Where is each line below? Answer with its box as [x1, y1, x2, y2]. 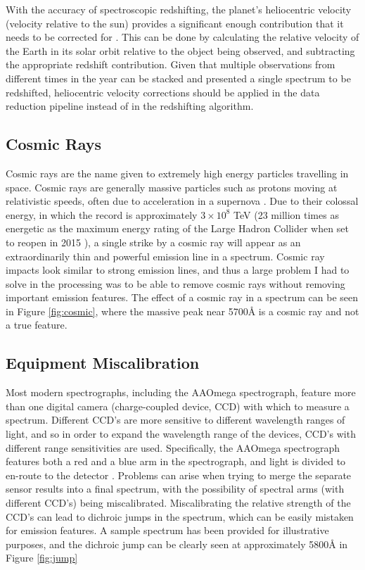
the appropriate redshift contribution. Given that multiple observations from [6, 57, 335, 72]
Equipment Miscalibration [6, 352, 200, 374]
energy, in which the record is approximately [6, 207, 198, 222]
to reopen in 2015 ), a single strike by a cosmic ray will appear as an [6, 234, 301, 249]
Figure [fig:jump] [6, 550, 78, 565]
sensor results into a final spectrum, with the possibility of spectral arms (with [6, 481, 345, 496]
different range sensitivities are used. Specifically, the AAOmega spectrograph [6, 440, 340, 455]
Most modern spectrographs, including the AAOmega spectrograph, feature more [6, 385, 356, 400]
